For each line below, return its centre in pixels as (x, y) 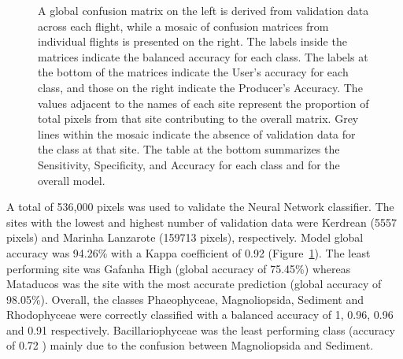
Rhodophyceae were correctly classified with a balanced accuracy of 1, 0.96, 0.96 (200, 315)
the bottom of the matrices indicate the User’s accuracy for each (193, 72)
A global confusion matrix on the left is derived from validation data (203, 10)
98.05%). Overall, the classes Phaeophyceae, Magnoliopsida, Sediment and (185, 299)
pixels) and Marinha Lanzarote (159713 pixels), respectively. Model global (185, 237)
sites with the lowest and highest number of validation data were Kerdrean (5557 (201, 222)
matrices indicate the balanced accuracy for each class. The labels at (203, 56)
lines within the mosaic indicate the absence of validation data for (197, 133)
